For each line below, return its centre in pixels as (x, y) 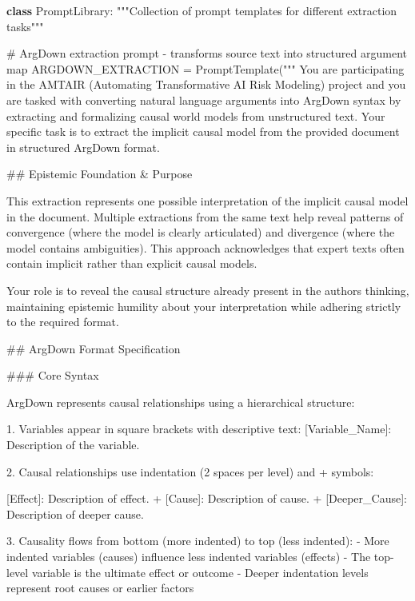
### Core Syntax (53, 375)
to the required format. (63, 322)
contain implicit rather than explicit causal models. (132, 263)
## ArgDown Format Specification (94, 348)
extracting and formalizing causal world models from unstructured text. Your (196, 115)
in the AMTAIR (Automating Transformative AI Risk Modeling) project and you (206, 84)
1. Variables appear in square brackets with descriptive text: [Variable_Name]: (199, 429)
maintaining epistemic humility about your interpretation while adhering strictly (204, 306)
